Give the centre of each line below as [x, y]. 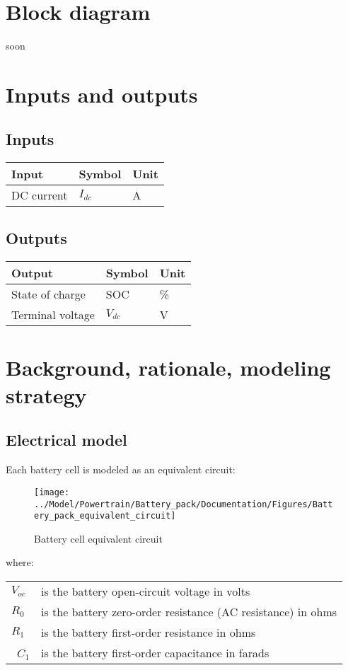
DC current [40, 195]
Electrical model [66, 440]
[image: [52, 492]
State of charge [48, 294]
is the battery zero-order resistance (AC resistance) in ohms [189, 612]
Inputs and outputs [102, 94]
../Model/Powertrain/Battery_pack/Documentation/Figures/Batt [184, 504]
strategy [46, 394]
